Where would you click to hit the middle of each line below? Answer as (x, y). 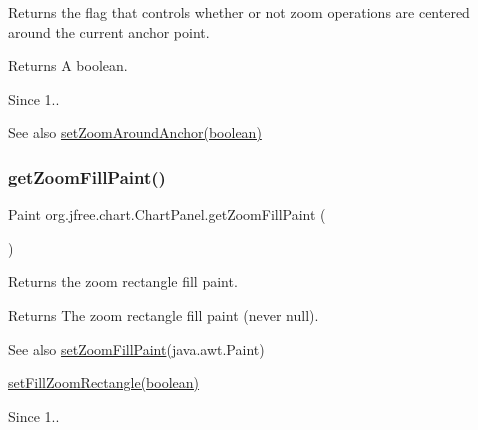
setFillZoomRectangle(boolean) (104, 382)
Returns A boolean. (68, 65)
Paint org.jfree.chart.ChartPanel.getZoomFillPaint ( (167, 214)
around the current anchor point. (109, 31)
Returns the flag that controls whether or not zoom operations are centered (239, 12)
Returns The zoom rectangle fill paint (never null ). (163, 314)
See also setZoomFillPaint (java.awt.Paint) (136, 348)
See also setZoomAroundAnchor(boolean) (135, 132)
